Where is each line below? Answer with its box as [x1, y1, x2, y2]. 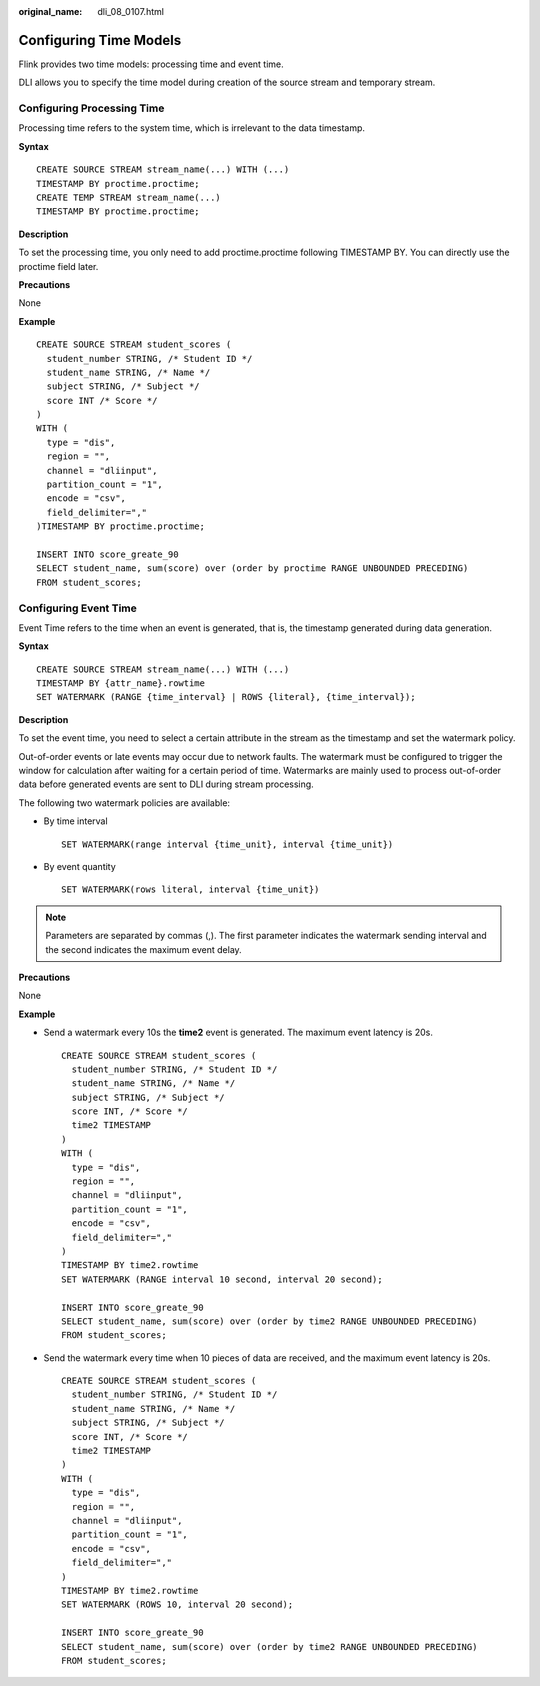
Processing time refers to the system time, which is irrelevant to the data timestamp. [18, 122, 365, 134]
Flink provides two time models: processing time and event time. [18, 58, 284, 70]
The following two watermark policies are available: [18, 796, 230, 809]
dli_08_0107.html [97, 6, 165, 17]
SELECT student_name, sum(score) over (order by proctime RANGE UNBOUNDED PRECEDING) [36, 563, 469, 574]
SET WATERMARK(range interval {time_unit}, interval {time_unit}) [61, 838, 394, 850]
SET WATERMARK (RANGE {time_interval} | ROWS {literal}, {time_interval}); [36, 691, 416, 703]
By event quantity [43, 860, 117, 872]
